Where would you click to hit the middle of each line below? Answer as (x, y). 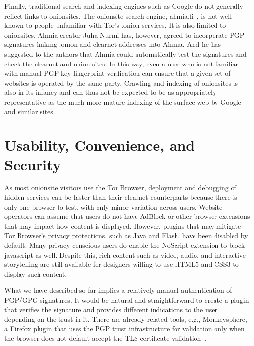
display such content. (36, 273)
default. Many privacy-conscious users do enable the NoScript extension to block (125, 245)
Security (33, 164)
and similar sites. (30, 111)
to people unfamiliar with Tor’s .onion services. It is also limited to (126, 25)
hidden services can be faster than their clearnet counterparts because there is (121, 197)
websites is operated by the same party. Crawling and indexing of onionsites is (121, 82)
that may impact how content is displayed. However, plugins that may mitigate (123, 226)
